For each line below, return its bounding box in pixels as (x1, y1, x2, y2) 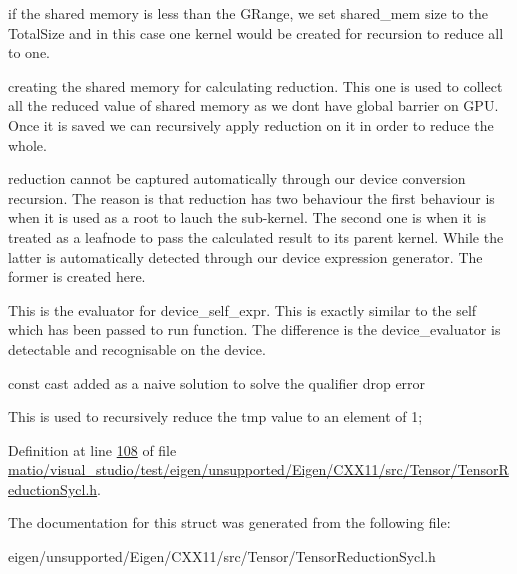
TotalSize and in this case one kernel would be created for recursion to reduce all (8, 22, 504, 43)
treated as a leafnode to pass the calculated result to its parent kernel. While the (8, 226, 504, 247)
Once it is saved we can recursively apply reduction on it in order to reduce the (8, 114, 494, 135)
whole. (8, 134, 47, 155)
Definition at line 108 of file (8, 439, 177, 460)
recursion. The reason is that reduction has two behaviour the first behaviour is (8, 187, 495, 208)
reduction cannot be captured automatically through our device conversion (8, 168, 466, 189)
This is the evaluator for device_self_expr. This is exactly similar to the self (8, 299, 477, 320)
